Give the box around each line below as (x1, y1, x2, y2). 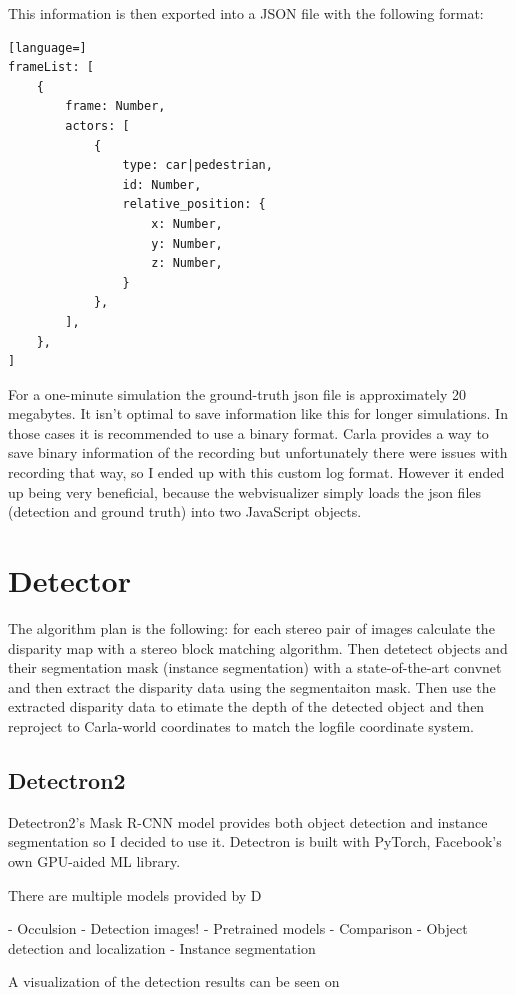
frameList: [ (8, 60, 94, 75)
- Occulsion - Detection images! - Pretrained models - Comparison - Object (8, 918, 468, 939)
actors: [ (65, 118, 130, 133)
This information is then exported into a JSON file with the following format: (8, 3, 484, 23)
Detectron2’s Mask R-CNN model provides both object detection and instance (8, 811, 488, 832)
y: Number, (151, 236, 223, 251)
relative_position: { (122, 197, 266, 212)
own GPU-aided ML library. (8, 850, 181, 871)
